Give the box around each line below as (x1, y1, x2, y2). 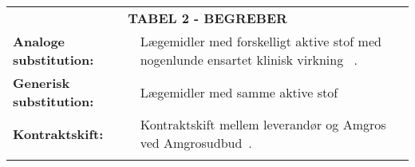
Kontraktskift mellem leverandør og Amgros (140, 115, 386, 133)
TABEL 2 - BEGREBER (128, 9, 287, 27)
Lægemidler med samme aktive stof (140, 82, 338, 101)
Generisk (13, 74, 70, 92)
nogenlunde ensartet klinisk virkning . (140, 50, 358, 69)
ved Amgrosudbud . (140, 133, 252, 152)
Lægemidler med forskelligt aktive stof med (140, 32, 381, 50)
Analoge (13, 32, 65, 50)
